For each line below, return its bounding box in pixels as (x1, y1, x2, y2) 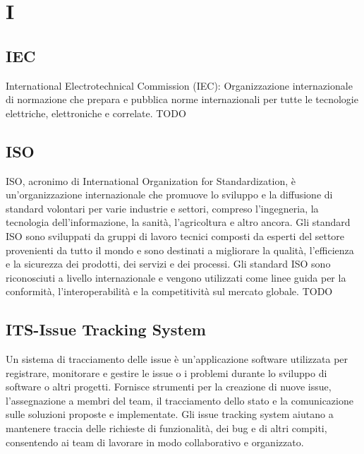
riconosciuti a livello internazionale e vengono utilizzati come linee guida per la (6, 270, 346, 285)
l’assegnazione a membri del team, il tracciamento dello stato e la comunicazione (6, 393, 353, 407)
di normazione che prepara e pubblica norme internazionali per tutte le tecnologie (6, 92, 358, 107)
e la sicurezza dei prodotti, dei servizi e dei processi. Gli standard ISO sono (6, 256, 331, 271)
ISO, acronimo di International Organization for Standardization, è (6, 173, 296, 188)
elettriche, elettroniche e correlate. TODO (6, 105, 186, 120)
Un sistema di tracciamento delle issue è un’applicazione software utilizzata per (6, 352, 348, 366)
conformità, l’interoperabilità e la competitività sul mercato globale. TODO (6, 284, 333, 299)
